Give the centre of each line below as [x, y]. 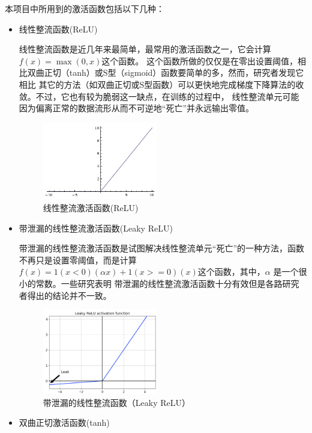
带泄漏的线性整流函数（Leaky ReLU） [116, 402]
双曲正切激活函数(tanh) [64, 422]
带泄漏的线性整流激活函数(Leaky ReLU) [96, 228]
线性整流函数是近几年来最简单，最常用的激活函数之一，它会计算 [145, 49]
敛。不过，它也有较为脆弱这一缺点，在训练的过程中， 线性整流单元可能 [159, 96]
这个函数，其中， [231, 272]
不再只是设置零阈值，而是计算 [78, 259]
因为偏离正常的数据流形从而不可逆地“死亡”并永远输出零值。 [136, 108]
